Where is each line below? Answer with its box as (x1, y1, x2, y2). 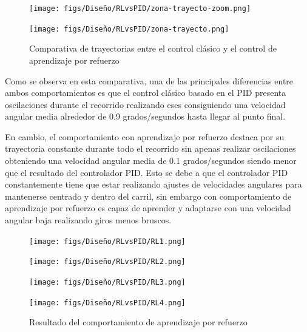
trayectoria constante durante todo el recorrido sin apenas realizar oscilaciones (5, 142, 296, 155)
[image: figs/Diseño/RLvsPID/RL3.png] (29, 277, 186, 286)
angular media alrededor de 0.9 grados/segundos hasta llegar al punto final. (5, 110, 286, 123)
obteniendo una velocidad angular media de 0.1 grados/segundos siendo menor (5, 154, 297, 167)
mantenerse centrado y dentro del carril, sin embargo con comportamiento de (5, 189, 292, 202)
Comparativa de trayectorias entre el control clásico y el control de (29, 42, 277, 55)
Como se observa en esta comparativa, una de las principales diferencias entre (5, 74, 294, 87)
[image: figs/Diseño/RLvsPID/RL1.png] (29, 237, 186, 246)
